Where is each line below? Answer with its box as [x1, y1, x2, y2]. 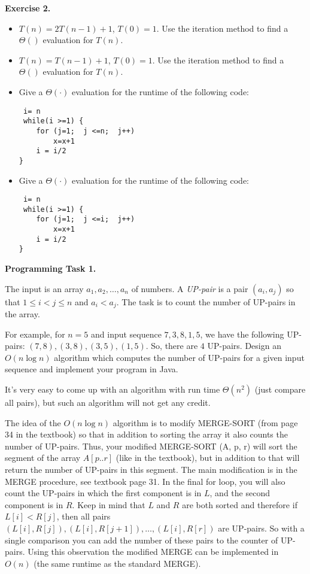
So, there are [151, 339, 198, 352]
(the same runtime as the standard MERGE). [34, 557, 201, 569]
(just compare [254, 383, 306, 396]
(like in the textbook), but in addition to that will [116, 451, 300, 464]
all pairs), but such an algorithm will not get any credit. [5, 396, 211, 409]
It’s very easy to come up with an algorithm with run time [5, 383, 220, 396]
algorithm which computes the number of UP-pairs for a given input [54, 351, 305, 363]
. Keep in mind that [72, 498, 145, 511]
